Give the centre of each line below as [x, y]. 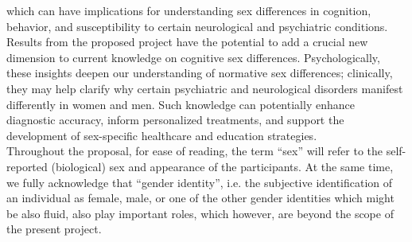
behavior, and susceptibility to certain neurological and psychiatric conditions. [197, 26]
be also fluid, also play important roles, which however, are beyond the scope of [200, 213]
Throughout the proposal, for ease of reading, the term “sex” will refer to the [195, 151]
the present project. [54, 229]
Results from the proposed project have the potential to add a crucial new [187, 42]
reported [27, 166]
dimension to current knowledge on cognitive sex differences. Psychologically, [193, 57]
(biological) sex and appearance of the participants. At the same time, [222, 166]
